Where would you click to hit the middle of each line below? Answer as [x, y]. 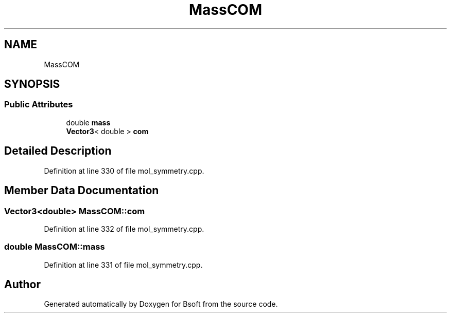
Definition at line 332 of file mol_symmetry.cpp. [124, 229]
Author [22, 285]
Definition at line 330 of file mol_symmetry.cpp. [124, 171]
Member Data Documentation [82, 191]
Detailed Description [58, 151]
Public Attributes [39, 105]
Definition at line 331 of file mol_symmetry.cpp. [123, 265]
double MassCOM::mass [55, 247]
